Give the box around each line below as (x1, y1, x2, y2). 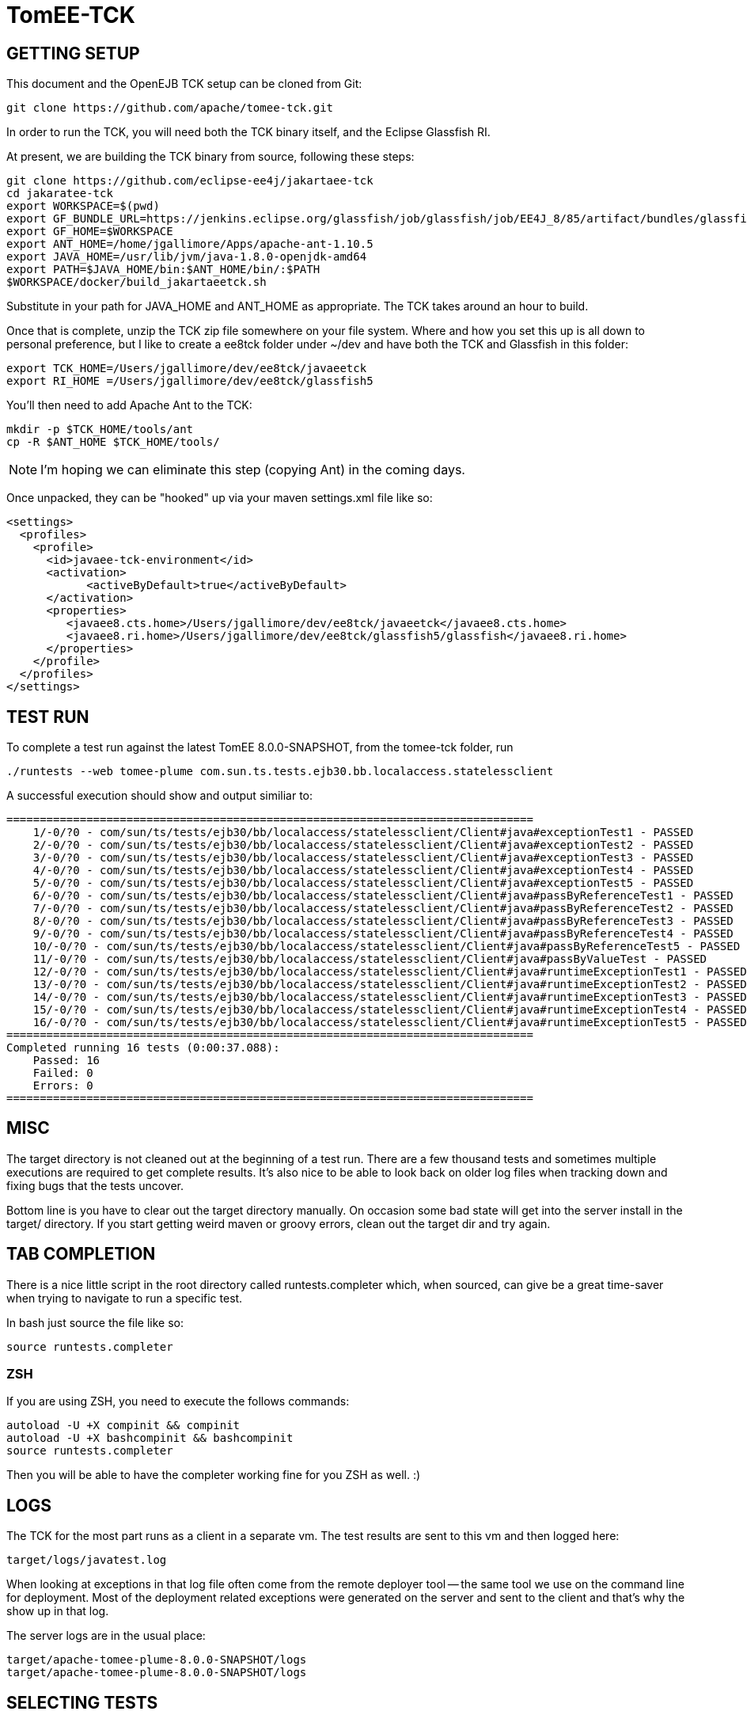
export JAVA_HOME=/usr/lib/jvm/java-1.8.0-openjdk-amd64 (6, 250, 367, 264)
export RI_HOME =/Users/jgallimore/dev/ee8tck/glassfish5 (6, 375, 373, 388)
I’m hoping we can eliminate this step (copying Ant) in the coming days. (40, 462, 465, 478)
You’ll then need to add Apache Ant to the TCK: (6, 398, 252, 413)
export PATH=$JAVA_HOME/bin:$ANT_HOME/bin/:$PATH (6, 263, 320, 276)
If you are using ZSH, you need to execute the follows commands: (6, 1394, 350, 1409)
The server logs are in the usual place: (6, 1629, 206, 1643)
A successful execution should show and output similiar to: (6, 789, 313, 803)
